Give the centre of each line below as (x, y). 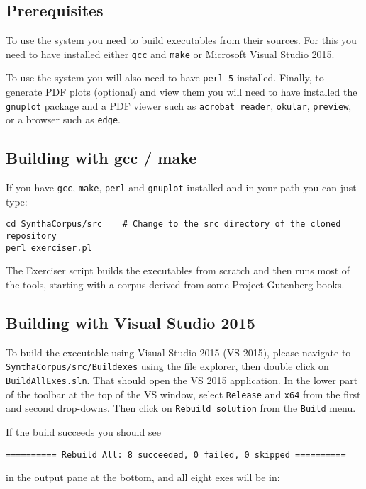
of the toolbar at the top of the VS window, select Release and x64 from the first (183, 394)
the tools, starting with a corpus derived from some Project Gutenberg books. (175, 285)
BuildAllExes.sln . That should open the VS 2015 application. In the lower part (182, 380)
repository (31, 236)
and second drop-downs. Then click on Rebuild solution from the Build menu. (181, 408)
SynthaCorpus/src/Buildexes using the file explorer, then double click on (167, 366)
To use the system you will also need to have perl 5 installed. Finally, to (165, 78)
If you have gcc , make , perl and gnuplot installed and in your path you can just (181, 187)
